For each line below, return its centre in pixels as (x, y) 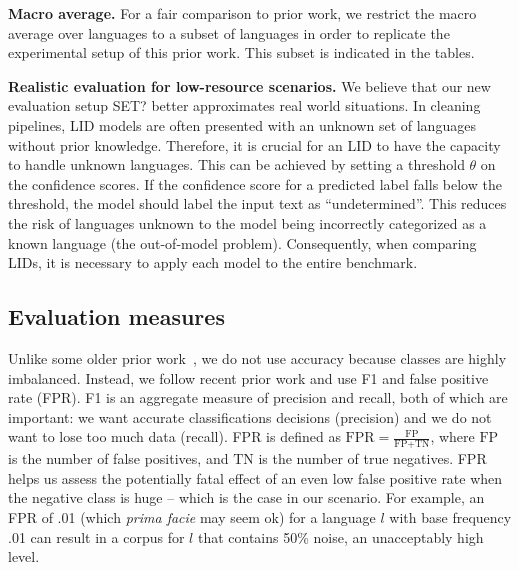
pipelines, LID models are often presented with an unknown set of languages (242, 124)
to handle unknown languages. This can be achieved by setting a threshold (236, 164)
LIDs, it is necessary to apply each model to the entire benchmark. (213, 262)
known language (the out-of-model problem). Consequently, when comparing (242, 242)
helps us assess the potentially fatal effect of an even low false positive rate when (255, 477)
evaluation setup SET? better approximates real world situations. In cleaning (244, 105)
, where (452, 436)
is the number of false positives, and (118, 458)
